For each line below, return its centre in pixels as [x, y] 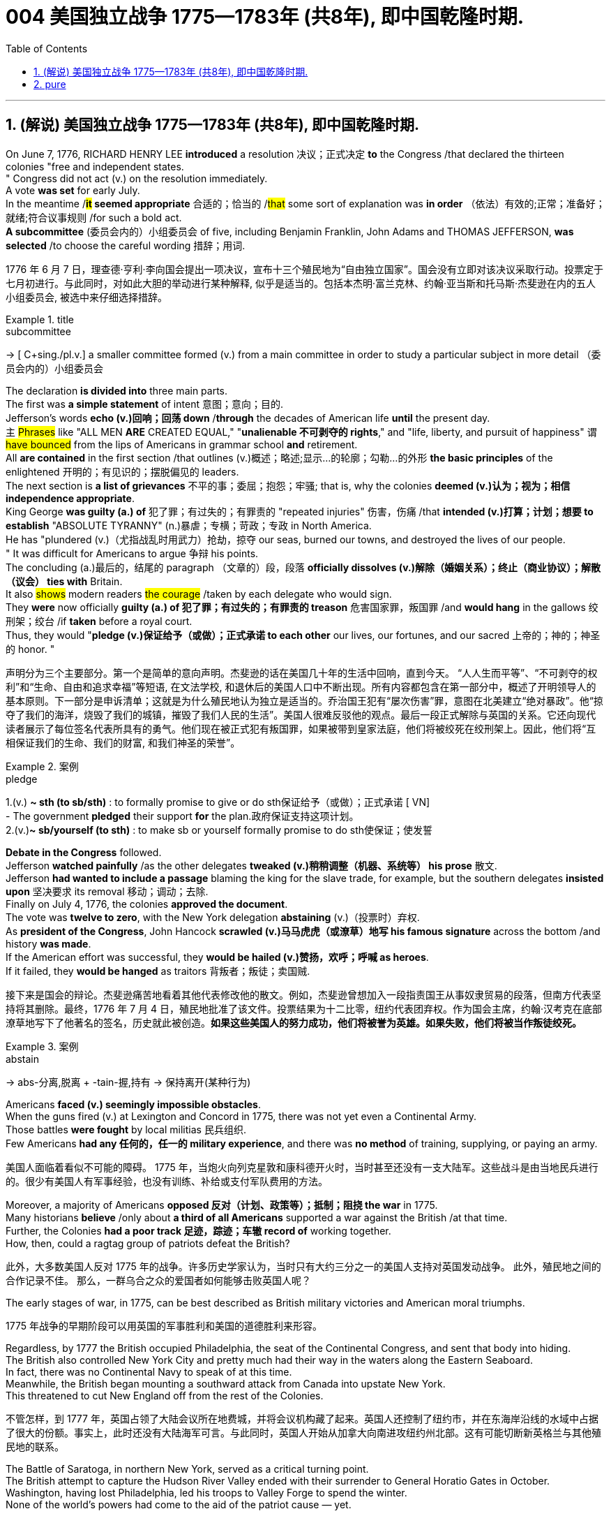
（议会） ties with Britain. [64, 581]
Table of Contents [47, 48]
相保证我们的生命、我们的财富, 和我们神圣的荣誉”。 [123, 742]
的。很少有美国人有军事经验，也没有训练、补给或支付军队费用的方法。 [167, 1181]
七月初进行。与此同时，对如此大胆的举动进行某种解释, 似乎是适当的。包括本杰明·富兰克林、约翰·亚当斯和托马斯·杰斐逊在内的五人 [301, 283]
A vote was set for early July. [73, 190]
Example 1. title [40, 319]
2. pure [50, 84]
